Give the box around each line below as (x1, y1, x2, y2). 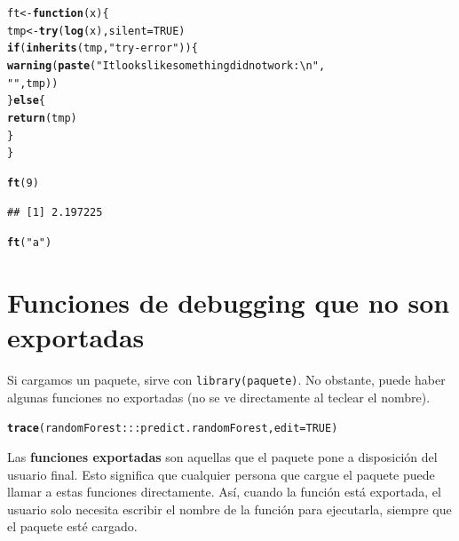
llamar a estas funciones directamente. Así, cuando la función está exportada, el (7, 482, 441, 501)
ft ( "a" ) (7, 236, 52, 250)
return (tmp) (7, 111, 77, 124)
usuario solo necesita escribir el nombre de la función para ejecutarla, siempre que (7, 499, 452, 518)
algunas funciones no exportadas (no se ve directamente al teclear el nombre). (7, 387, 431, 406)
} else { (7, 94, 45, 107)
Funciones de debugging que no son (7, 284, 450, 320)
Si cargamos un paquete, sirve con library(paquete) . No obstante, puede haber (7, 370, 446, 389)
